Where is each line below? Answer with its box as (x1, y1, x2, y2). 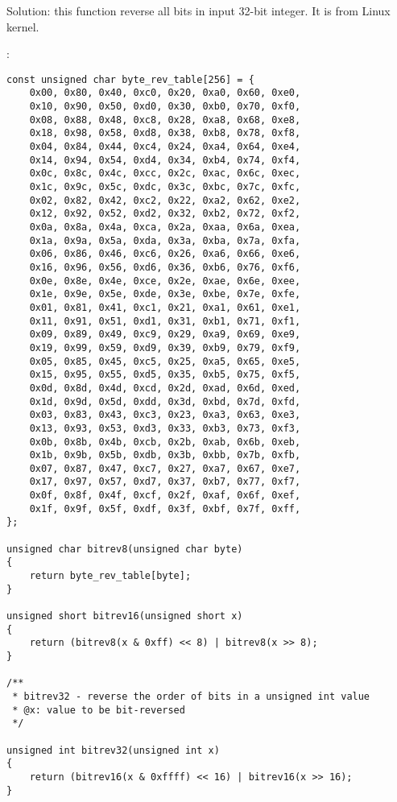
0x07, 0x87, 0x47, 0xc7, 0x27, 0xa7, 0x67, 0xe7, (29, 462, 301, 474)
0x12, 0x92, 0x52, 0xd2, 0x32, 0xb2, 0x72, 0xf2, (29, 208, 301, 220)
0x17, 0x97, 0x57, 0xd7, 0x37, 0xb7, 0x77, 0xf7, (29, 476, 301, 488)
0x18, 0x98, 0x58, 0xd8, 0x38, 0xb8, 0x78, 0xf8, (29, 127, 301, 139)
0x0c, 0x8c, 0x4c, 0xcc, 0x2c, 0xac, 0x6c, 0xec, (29, 167, 301, 180)
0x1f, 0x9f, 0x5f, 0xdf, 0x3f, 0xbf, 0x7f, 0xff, (29, 502, 301, 515)
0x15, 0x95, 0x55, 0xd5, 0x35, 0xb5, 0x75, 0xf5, (29, 369, 301, 381)
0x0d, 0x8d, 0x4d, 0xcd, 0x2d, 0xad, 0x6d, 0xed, (29, 382, 301, 394)
